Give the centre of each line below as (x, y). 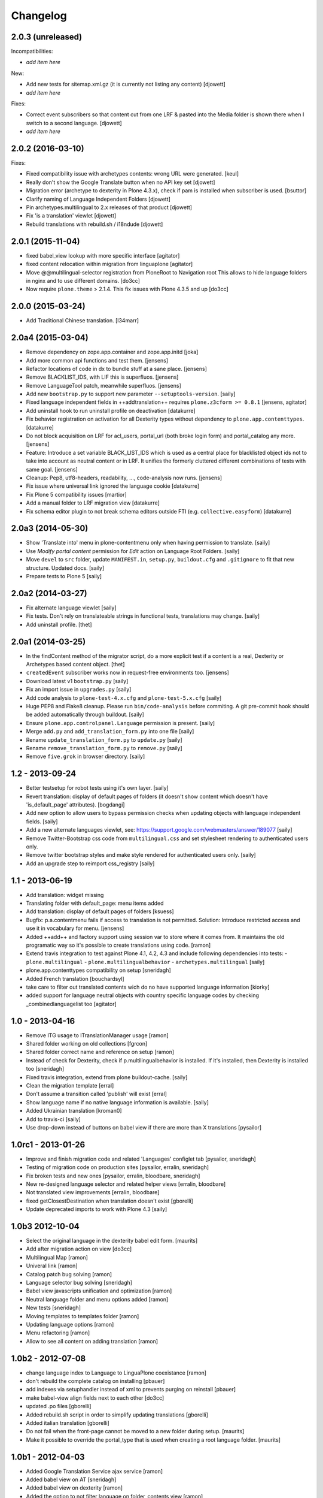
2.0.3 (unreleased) (47, 37)
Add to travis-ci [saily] (53, 1119)
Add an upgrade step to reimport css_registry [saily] (90, 863)
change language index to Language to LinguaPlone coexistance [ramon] (116, 1373)
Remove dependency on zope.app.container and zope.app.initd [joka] (112, 352)
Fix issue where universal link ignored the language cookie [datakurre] (113, 486)
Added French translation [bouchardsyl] (75, 978)
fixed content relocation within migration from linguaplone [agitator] (109, 264)
